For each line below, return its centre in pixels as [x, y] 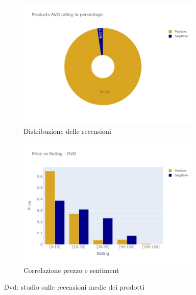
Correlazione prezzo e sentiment [71, 270]
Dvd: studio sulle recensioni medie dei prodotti [74, 286]
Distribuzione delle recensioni [67, 131]
